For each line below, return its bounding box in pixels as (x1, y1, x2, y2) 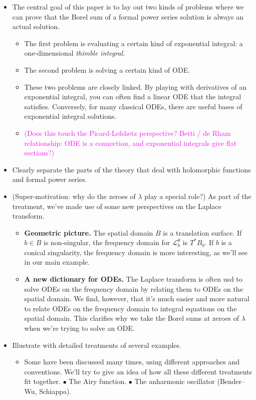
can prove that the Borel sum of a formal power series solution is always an (12, 11, 244, 22)
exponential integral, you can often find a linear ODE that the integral (24, 91, 241, 102)
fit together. (24, 376, 61, 386)
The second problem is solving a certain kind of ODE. (24, 64, 190, 75)
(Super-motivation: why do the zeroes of (12, 190, 136, 201)
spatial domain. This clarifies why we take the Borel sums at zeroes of (24, 313, 239, 323)
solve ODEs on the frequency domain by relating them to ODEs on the (24, 283, 243, 294)
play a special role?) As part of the (144, 190, 251, 201)
